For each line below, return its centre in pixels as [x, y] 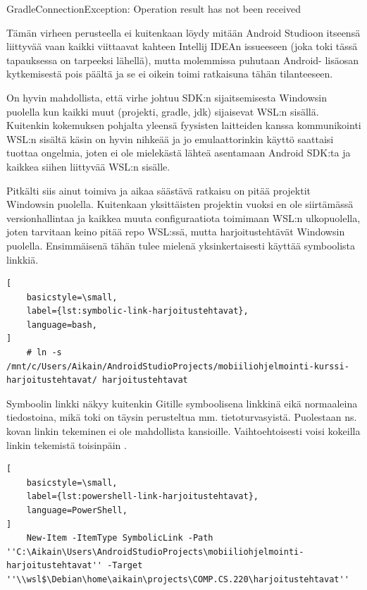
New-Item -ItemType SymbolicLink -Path [120, 538]
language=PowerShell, [77, 510]
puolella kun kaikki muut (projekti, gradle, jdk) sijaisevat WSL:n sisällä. [163, 111]
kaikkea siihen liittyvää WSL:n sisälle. [88, 166]
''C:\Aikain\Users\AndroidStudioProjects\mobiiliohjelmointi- [155, 552]
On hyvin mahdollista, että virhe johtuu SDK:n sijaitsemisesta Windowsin [167, 97]
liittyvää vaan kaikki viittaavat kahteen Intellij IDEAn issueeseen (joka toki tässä [182, 46]
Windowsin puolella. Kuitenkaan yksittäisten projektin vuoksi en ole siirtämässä [180, 204]
